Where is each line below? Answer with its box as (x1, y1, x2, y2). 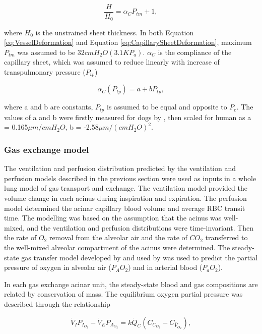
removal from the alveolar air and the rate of (49, 232, 187, 243)
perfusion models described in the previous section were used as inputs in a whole (4, 173, 256, 183)
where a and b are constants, (4, 101, 93, 112)
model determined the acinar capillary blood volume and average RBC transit (4, 202, 245, 213)
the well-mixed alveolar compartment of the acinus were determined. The (4, 242, 230, 252)
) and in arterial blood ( (128, 262, 203, 272)
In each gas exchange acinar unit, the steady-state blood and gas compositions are (4, 279, 258, 289)
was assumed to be (17, 46, 76, 57)
